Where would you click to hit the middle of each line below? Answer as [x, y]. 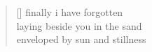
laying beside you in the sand [79, 25]
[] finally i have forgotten [70, 12]
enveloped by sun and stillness [81, 39]
